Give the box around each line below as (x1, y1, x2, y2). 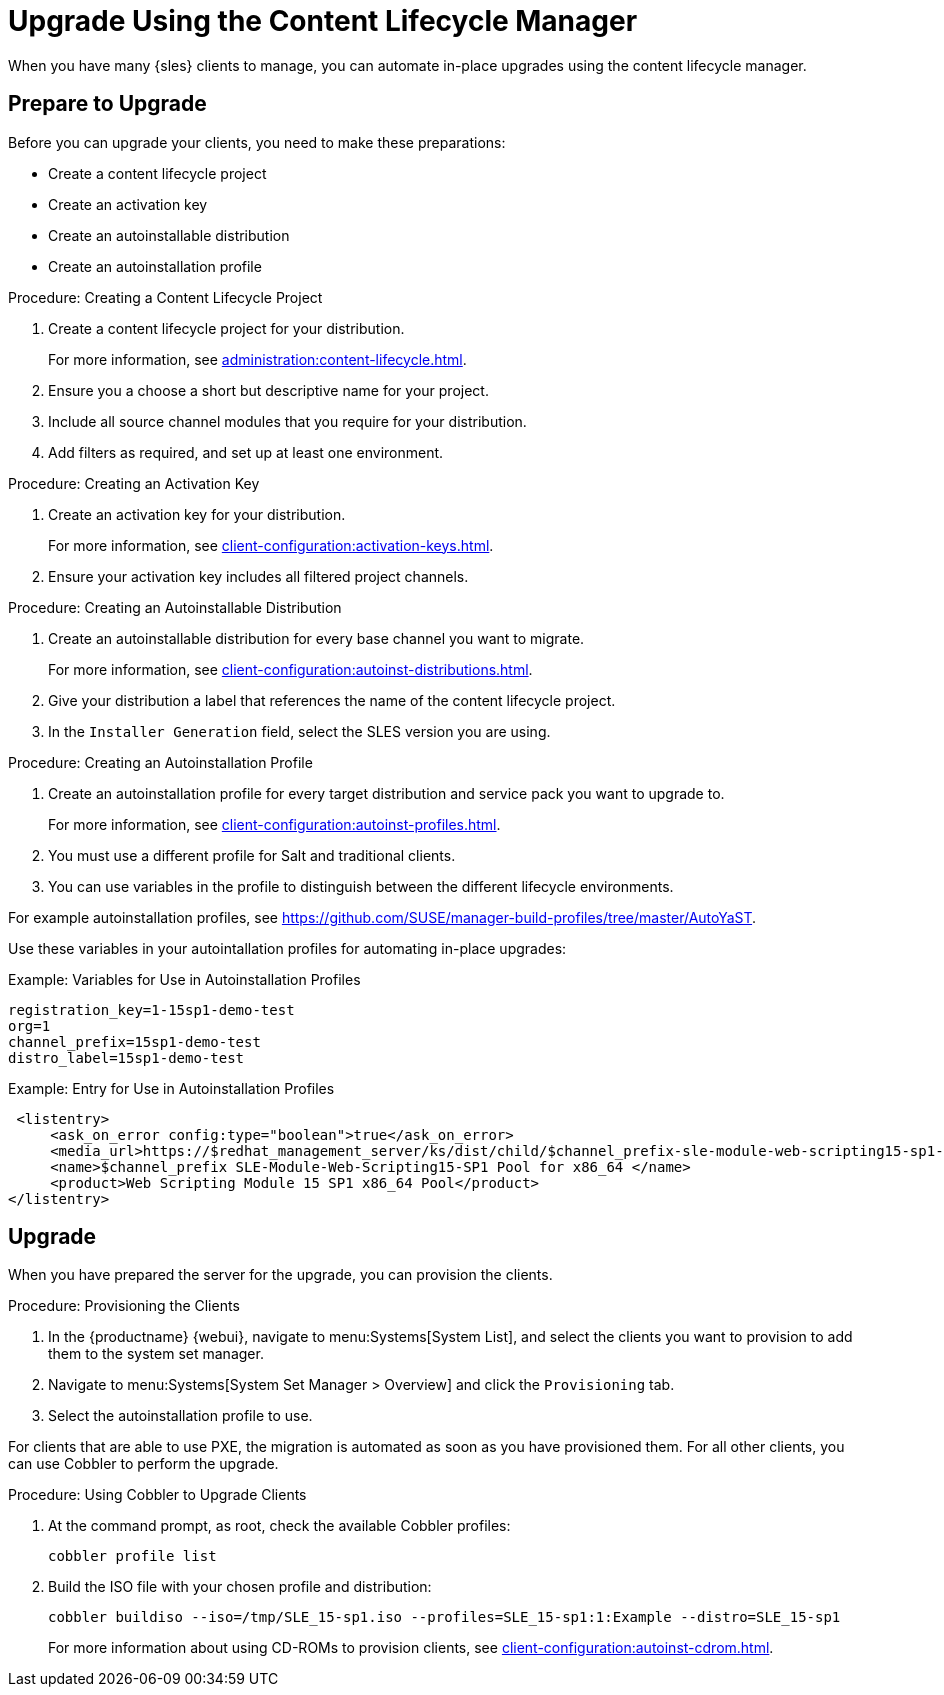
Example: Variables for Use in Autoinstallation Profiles (8, 970, 361, 988)
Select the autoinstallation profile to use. (48, 1407, 313, 1425)
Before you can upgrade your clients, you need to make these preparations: (8, 133, 506, 151)
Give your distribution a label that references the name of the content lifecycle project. (48, 691, 616, 709)
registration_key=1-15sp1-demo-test (8, 1001, 295, 1018)
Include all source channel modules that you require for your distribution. (48, 412, 527, 430)
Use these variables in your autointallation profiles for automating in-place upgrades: (8, 939, 567, 957)
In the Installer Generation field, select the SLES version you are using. (48, 722, 551, 740)
